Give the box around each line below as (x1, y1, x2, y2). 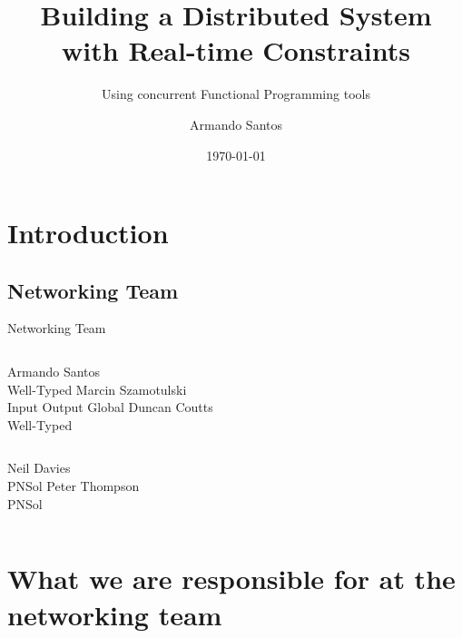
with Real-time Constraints (62, 32, 410, 69)
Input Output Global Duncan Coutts (7, 398, 213, 417)
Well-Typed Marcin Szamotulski (7, 379, 187, 398)
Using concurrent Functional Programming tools (102, 84, 370, 103)
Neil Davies (7, 458, 71, 477)
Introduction (7, 214, 169, 251)
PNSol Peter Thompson (7, 476, 140, 496)
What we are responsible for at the (7, 560, 456, 597)
